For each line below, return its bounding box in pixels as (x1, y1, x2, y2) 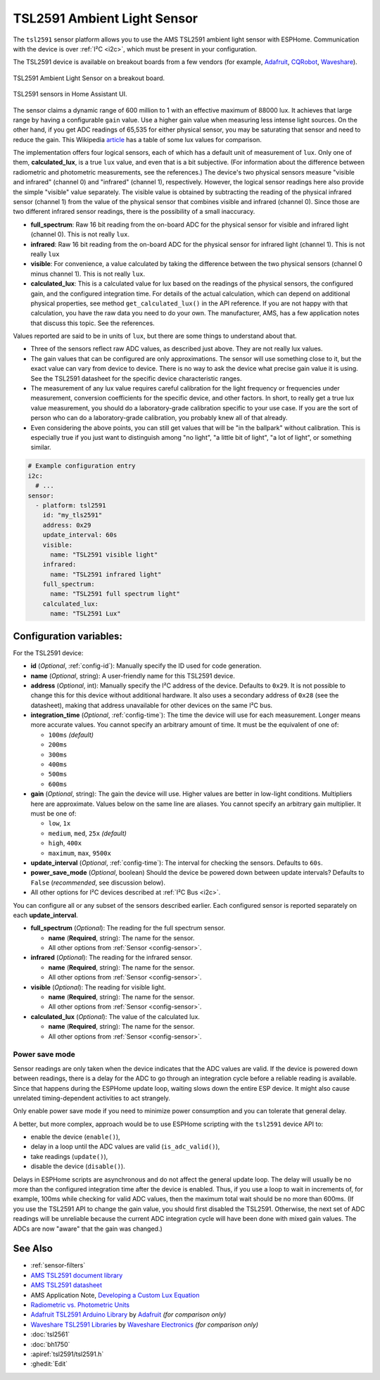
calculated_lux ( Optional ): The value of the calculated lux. (30, 1012, 201, 1020)
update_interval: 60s (42, 531, 118, 539)
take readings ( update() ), (30, 1152, 108, 1160)
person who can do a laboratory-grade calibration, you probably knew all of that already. (30, 414, 288, 422)
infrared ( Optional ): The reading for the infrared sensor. (30, 954, 193, 962)
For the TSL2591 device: (13, 648, 84, 657)
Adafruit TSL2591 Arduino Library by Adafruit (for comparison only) (30, 1310, 227, 1319)
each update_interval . (13, 911, 79, 919)
